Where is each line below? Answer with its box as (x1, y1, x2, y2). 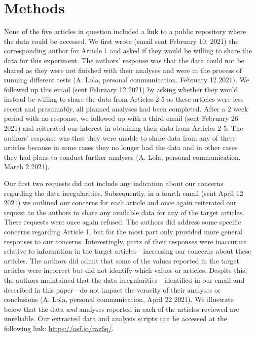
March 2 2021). (4, 161, 50, 172)
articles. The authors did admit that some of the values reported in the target (4, 255, 239, 265)
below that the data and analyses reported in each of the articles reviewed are (4, 303, 239, 314)
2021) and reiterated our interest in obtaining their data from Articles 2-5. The (4, 123, 243, 133)
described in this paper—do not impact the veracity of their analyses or (4, 284, 221, 295)
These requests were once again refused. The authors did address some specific (4, 217, 241, 227)
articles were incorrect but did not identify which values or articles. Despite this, (4, 265, 247, 275)
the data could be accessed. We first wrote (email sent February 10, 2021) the (4, 36, 239, 46)
